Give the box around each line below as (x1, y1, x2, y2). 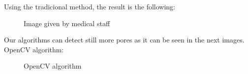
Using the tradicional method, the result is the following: (4, 1, 175, 11)
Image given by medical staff (24, 18, 110, 28)
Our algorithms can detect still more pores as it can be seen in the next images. (4, 35, 245, 45)
